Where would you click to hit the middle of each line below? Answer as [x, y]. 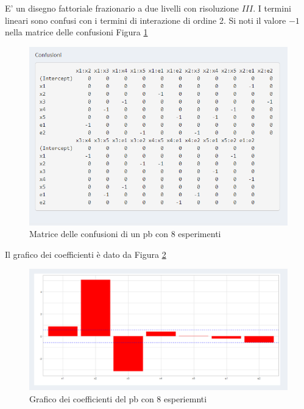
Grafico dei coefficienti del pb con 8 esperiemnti [118, 398]
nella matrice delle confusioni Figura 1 [76, 32]
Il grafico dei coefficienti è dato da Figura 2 [86, 254]
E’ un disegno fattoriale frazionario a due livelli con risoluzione [122, 8]
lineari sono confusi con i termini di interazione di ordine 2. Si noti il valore [146, 20]
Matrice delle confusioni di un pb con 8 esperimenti [125, 234]
